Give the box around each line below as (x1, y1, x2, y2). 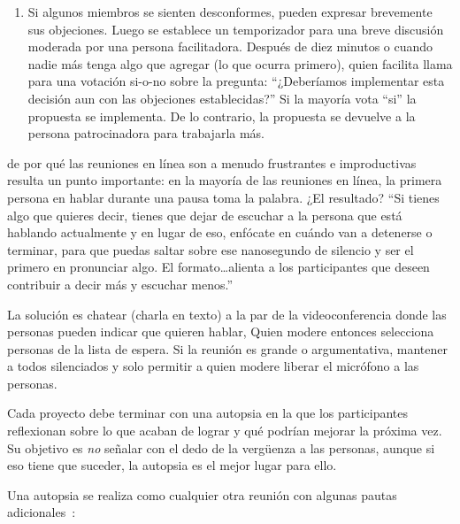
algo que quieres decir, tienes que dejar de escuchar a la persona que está (7, 205, 402, 224)
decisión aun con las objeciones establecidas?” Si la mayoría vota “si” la (27, 89, 417, 107)
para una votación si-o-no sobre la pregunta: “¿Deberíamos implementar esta (27, 72, 445, 90)
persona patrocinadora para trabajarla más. (27, 124, 265, 143)
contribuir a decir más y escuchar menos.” (7, 274, 234, 293)
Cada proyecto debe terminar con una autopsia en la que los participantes (7, 404, 409, 422)
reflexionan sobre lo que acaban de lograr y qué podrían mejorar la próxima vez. (7, 421, 442, 440)
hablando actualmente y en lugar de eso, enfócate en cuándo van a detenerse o (7, 223, 433, 242)
